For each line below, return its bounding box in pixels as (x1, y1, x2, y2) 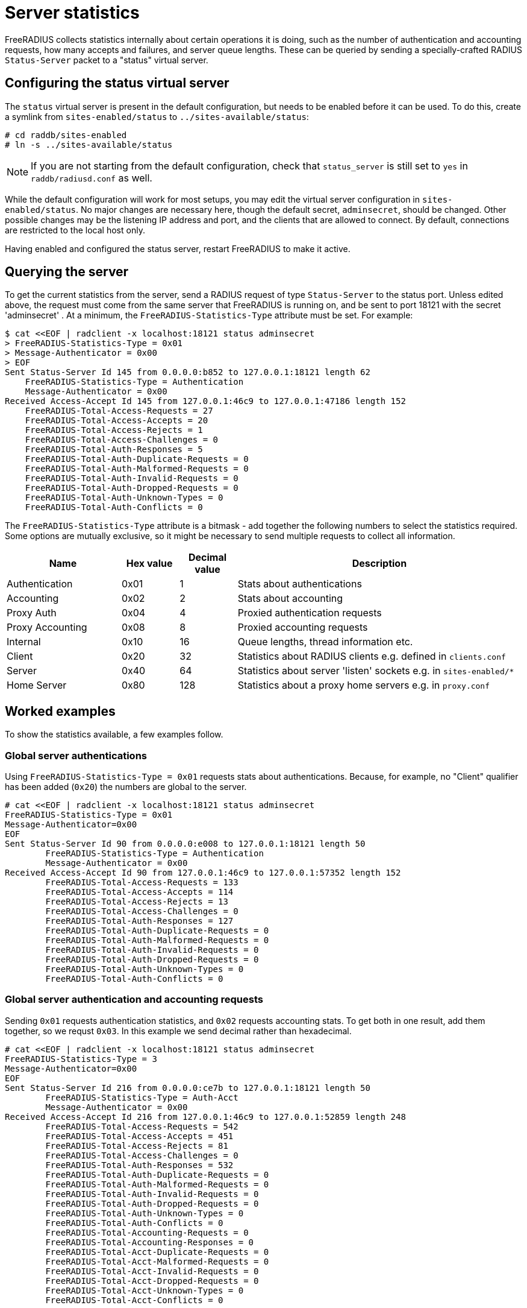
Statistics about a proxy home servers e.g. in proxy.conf (237, 679, 490, 692)
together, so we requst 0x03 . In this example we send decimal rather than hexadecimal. (5, 1025, 352, 1036)
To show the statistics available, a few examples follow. (5, 729, 223, 740)
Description (352, 557, 407, 570)
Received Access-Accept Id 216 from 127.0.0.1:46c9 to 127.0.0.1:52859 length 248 (5, 1111, 406, 1122)
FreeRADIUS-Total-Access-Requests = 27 (25, 406, 213, 416)
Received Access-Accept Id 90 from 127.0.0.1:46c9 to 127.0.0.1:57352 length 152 (5, 868, 401, 878)
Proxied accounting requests (237, 621, 368, 634)
